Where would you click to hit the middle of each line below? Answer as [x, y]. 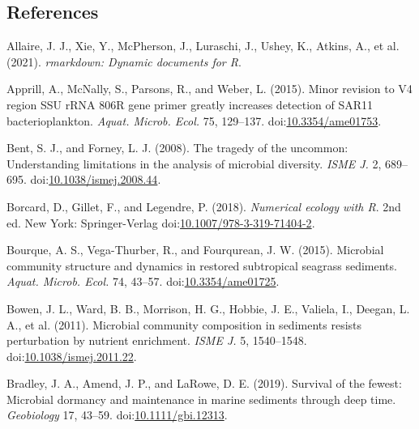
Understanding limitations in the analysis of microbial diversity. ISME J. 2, [194, 163]
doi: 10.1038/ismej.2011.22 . [72, 356]
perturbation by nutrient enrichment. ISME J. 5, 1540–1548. [157, 340]
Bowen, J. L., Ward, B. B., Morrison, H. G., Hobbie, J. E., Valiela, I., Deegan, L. [208, 308]
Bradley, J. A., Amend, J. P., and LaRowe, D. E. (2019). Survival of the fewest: [204, 383]
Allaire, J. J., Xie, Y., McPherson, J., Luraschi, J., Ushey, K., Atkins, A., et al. [203, 46]
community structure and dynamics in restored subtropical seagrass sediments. [202, 265]
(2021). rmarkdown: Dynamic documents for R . [124, 61]
